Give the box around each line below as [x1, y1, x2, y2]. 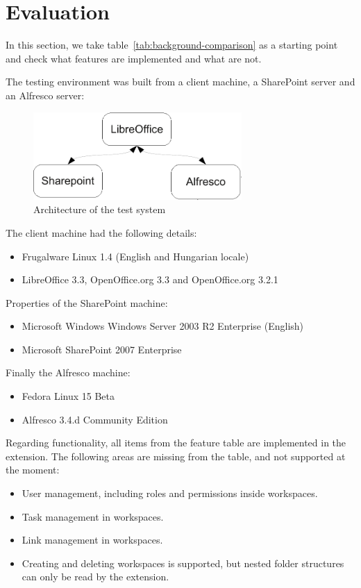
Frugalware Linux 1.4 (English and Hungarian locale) [22, 249, 249, 263]
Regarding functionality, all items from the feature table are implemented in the [6, 435, 346, 450]
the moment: [6, 462, 60, 477]
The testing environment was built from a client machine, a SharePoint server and [6, 74, 355, 89]
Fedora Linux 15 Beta [22, 389, 115, 403]
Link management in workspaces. [22, 532, 163, 547]
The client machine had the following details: [6, 225, 197, 240]
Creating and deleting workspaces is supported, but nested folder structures [22, 555, 344, 570]
